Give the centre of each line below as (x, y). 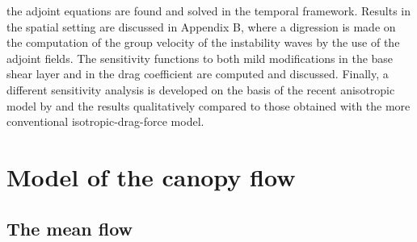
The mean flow (69, 228)
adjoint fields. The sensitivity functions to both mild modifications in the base (200, 58)
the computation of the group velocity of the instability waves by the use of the (203, 42)
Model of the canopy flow (151, 176)
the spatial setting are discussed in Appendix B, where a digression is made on (201, 26)
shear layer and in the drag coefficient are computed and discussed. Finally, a (198, 74)
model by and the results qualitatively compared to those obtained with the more (208, 105)
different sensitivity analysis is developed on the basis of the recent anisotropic (201, 89)
